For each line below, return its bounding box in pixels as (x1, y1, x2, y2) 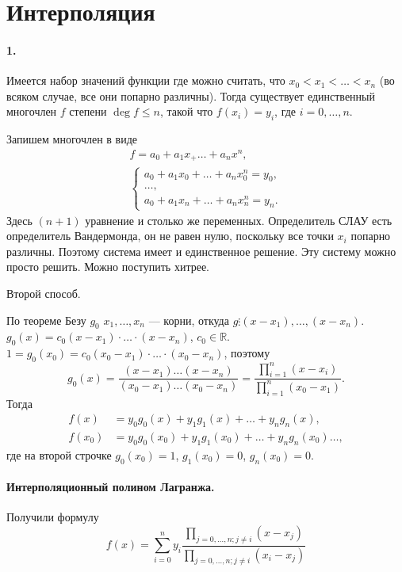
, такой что (159, 103, 213, 120)
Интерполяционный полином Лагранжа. (6, 479, 215, 495)
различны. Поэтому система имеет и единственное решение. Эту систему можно (6, 242, 396, 259)
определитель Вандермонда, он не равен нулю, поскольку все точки (6, 227, 334, 244)
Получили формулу (6, 509, 99, 525)
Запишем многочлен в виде (6, 131, 138, 147)
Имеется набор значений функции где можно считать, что (6, 72, 285, 89)
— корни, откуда (148, 311, 229, 328)
